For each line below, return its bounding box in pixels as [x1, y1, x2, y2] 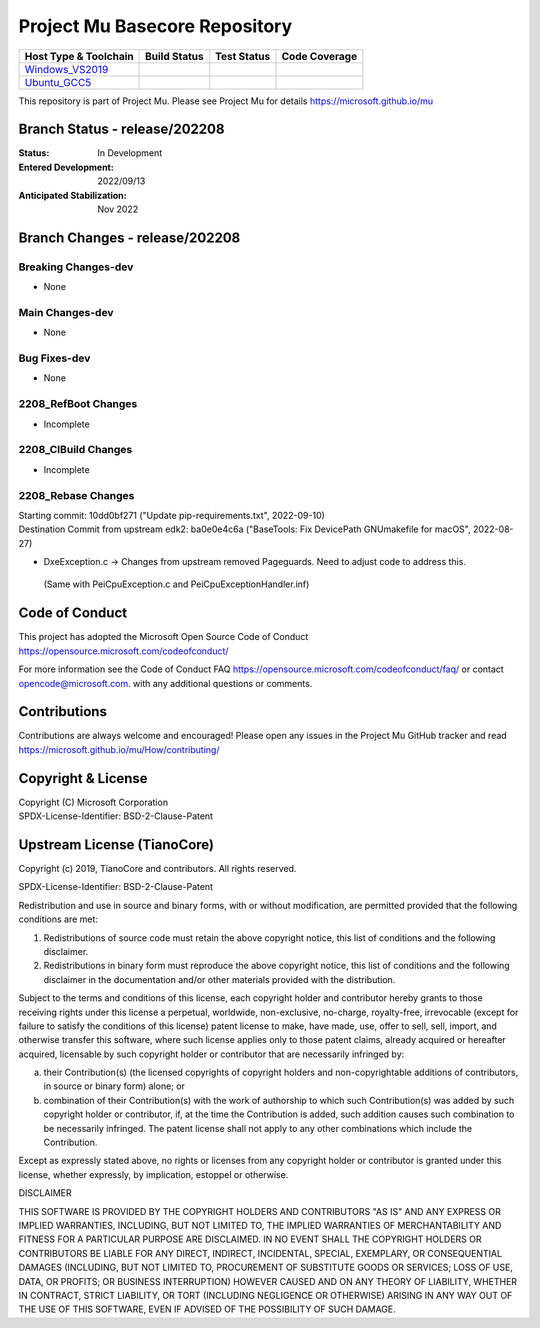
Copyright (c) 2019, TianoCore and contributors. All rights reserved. [18, 863, 297, 875]
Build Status [145, 49, 204, 63]
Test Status [215, 49, 271, 63]
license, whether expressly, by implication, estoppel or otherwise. [18, 1168, 289, 1180]
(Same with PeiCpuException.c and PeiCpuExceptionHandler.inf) [43, 578, 310, 590]
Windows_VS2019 [24, 62, 109, 76]
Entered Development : [18, 161, 114, 173]
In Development [97, 147, 163, 159]
